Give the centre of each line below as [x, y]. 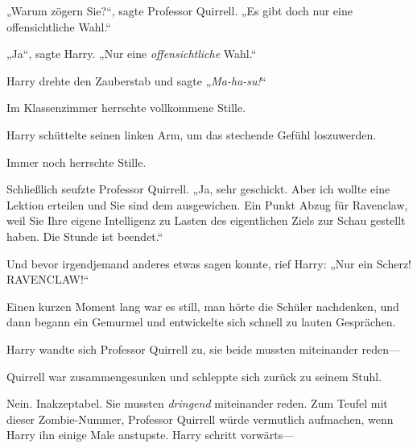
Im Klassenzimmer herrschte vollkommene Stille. [126, 108]
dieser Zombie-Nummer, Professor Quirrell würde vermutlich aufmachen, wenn [200, 419]
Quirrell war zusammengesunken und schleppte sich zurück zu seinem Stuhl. [194, 376]
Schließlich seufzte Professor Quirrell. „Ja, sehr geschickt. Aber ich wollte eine [198, 189]
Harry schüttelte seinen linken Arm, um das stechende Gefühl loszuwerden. [192, 134]
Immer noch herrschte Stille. [76, 162]
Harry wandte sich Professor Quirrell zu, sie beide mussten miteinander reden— [204, 348]
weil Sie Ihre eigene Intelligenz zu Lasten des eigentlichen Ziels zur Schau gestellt [206, 220]
